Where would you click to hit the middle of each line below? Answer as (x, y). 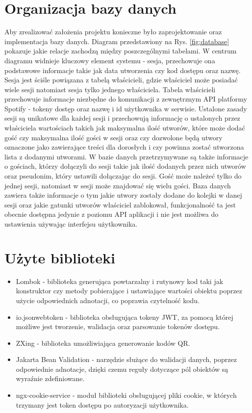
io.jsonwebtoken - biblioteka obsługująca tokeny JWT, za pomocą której (125, 317)
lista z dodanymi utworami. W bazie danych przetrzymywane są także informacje (126, 156)
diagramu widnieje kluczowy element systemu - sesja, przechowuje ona (110, 60)
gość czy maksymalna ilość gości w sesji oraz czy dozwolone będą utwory (113, 137)
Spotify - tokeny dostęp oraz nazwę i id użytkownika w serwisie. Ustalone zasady (126, 108)
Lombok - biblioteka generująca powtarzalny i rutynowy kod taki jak (120, 281)
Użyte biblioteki (60, 257)
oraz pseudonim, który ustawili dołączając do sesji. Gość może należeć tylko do (123, 176)
